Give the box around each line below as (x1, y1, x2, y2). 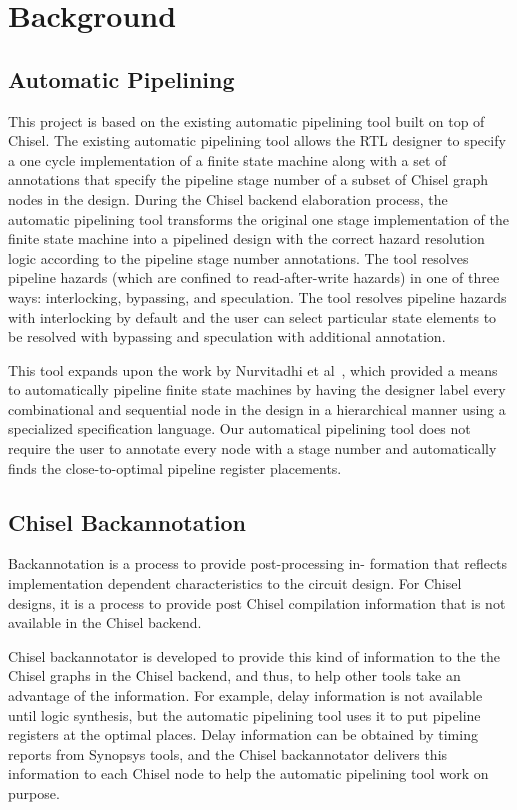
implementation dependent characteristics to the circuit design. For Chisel (8, 573, 462, 594)
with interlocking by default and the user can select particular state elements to (8, 306, 497, 327)
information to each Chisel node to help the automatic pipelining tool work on (8, 763, 489, 784)
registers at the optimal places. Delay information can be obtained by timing (8, 724, 478, 745)
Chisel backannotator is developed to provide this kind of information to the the (8, 645, 500, 666)
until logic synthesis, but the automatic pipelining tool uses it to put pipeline (8, 704, 481, 725)
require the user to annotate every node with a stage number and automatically (8, 438, 497, 459)
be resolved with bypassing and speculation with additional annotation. (8, 326, 446, 347)
